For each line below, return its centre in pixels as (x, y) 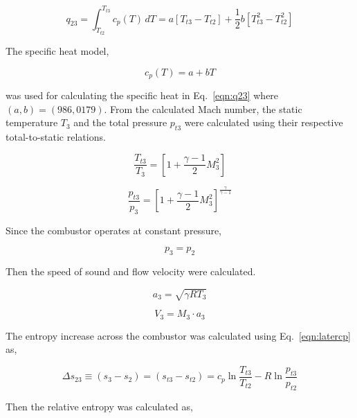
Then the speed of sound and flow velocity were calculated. (131, 271)
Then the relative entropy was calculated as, (99, 406)
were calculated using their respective (264, 122)
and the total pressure (120, 122)
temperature (32, 122)
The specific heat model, (57, 50)
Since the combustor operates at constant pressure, (114, 230)
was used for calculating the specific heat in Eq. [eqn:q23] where (142, 95)
